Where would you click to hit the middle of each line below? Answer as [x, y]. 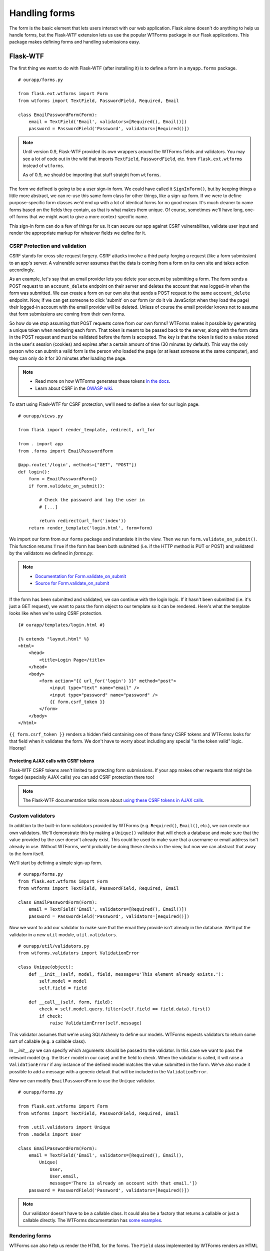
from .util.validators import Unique [64, 1127]
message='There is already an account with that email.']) [123, 1183]
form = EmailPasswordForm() [63, 479]
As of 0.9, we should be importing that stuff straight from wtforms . [92, 175]
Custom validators [32, 816]
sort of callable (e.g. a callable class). [48, 1041]
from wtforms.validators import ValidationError [79, 953]
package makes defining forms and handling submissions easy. [74, 42]
